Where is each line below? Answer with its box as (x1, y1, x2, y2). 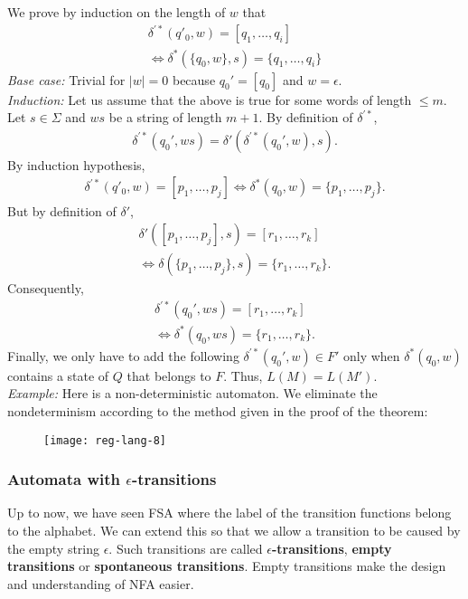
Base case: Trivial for (7, 70, 126, 89)
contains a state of (7, 366, 109, 385)
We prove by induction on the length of (7, 3, 226, 21)
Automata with (7, 468, 120, 490)
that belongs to (126, 366, 211, 385)
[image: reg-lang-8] (43, 433, 167, 447)
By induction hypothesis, (7, 155, 145, 174)
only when (342, 346, 400, 365)
